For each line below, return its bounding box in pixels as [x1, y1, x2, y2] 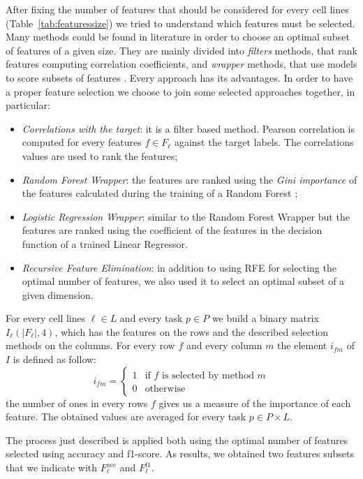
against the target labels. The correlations [174, 135, 354, 149]
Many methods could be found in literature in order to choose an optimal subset [6, 29, 350, 44]
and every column [186, 338, 262, 353]
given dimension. [22, 287, 94, 302]
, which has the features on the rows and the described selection [54, 324, 329, 339]
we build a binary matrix [212, 311, 319, 325]
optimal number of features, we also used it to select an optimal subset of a [22, 274, 345, 288]
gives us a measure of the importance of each [158, 395, 351, 410]
